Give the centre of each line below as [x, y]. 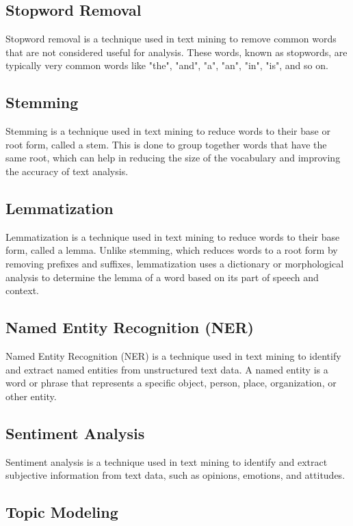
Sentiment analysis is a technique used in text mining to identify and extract [167, 461]
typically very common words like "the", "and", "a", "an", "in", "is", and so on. [167, 65]
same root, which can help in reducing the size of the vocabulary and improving [173, 158]
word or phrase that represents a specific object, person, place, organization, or [171, 383]
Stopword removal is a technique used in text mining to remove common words [171, 39]
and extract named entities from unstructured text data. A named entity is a [167, 369]
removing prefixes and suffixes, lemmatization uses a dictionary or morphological [175, 263]
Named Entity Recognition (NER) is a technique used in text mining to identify [173, 355]
